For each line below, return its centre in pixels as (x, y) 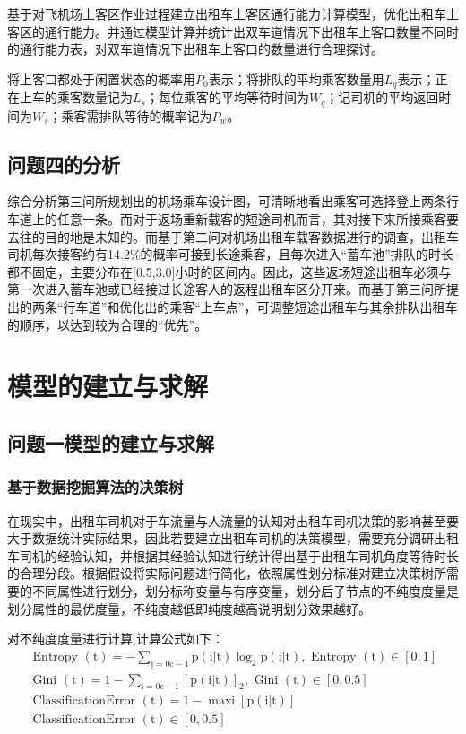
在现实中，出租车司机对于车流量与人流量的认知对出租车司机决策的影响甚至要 (233, 520)
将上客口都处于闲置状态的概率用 (101, 78)
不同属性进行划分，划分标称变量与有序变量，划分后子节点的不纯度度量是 (245, 590)
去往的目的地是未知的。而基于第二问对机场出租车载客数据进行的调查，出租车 (233, 236)
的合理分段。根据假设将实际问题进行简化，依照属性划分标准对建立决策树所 (227, 573)
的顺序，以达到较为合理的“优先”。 (108, 324)
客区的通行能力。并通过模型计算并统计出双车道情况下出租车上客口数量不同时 (233, 31)
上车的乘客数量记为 (76, 97)
